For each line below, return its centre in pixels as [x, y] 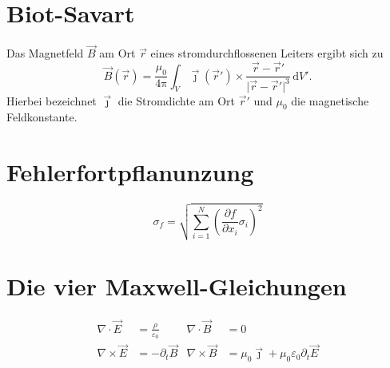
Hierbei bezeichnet [52, 100]
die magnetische [330, 100]
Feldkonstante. [42, 117]
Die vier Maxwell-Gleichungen [177, 285]
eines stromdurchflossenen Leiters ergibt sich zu [267, 53]
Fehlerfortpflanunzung [130, 172]
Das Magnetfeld [45, 53]
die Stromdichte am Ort [176, 100]
